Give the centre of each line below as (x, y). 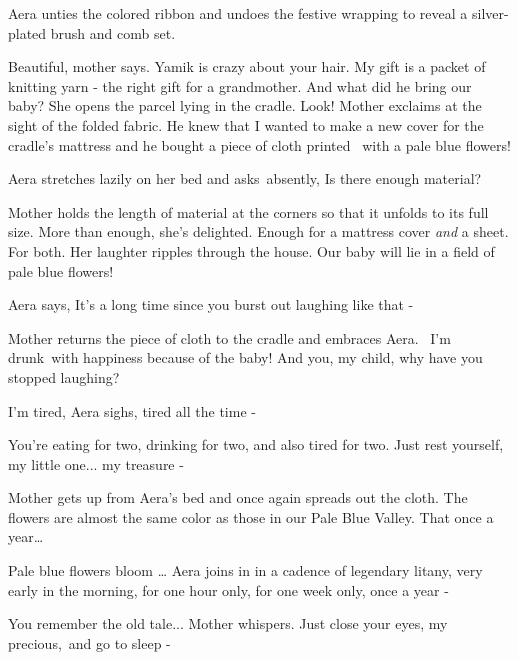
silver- (490, 13)
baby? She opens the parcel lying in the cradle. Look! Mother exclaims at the (245, 105)
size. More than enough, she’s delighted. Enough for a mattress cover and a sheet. (258, 231)
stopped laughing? (64, 376)
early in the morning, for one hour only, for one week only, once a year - (228, 589)
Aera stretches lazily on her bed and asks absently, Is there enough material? (245, 178)
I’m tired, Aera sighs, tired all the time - (132, 410)
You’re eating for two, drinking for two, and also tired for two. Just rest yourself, (256, 444)
